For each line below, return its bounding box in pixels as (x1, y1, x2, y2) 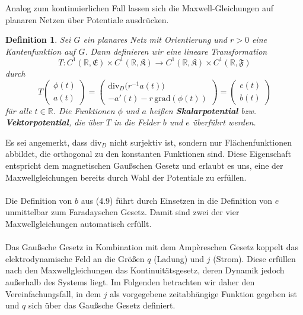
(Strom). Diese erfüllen (213, 252, 296, 264)
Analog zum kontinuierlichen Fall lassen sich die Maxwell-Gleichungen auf (5, 2, 274, 14)
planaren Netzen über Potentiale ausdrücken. (5, 13, 169, 26)
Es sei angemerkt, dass (5, 136, 88, 148)
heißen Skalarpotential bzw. (149, 104, 257, 116)
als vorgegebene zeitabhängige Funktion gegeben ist (110, 287, 298, 300)
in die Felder (113, 116, 160, 128)
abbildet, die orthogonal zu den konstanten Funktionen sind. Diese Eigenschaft (5, 147, 292, 160)
